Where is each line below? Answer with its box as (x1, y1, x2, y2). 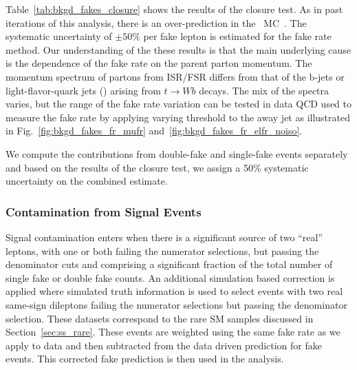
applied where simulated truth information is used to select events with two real (6, 284, 343, 298)
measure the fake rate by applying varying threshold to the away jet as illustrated (6, 110, 351, 124)
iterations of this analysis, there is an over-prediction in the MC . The (6, 15, 307, 30)
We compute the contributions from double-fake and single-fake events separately (6, 146, 348, 161)
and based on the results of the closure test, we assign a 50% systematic (6, 160, 309, 174)
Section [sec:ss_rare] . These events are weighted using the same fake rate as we (6, 325, 340, 339)
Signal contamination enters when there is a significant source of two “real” (6, 229, 323, 244)
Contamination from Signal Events (6, 203, 202, 220)
